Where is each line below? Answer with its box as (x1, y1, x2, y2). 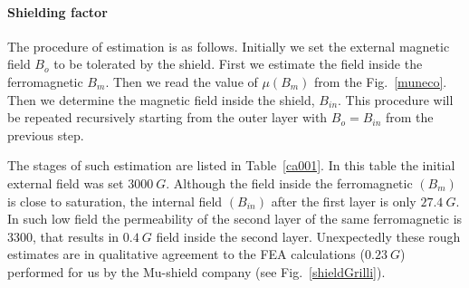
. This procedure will (338, 90, 454, 109)
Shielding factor (7, 2, 108, 21)
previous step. (7, 125, 84, 144)
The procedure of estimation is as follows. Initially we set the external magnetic (7, 36, 450, 55)
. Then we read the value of (105, 72, 258, 91)
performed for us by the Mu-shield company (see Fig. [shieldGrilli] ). (7, 262, 386, 281)
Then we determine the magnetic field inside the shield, (7, 90, 315, 109)
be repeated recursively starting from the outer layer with (7, 108, 328, 127)
